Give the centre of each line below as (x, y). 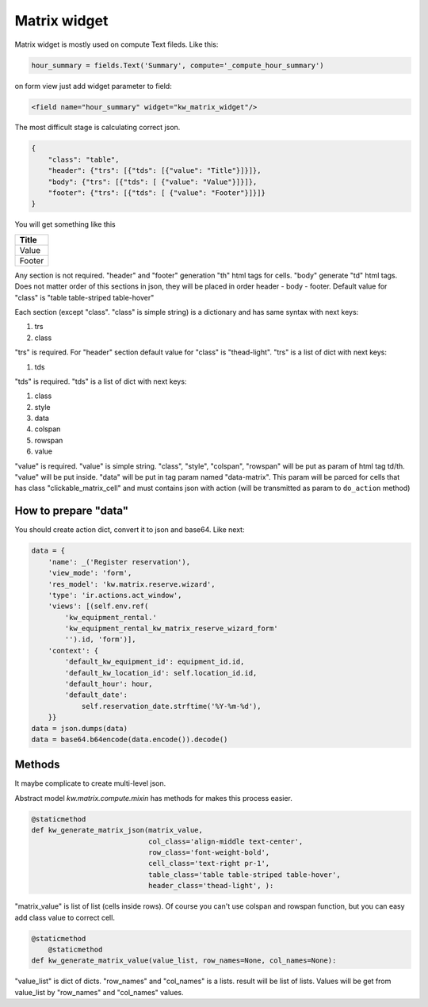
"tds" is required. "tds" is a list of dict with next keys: (101, 381)
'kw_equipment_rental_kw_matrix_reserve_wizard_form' (171, 629)
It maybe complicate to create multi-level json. (90, 783)
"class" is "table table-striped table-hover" (84, 297)
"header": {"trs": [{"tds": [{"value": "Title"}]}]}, (155, 171)
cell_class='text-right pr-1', (209, 863)
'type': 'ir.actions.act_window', (115, 595)
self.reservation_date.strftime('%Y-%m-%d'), (171, 706)
